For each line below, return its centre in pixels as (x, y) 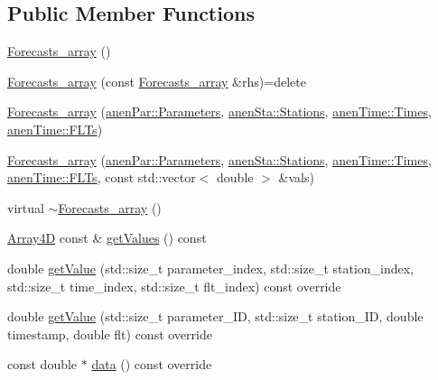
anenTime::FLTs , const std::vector (102, 177)
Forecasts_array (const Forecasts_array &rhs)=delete (157, 81)
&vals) (296, 177)
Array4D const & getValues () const (107, 238)
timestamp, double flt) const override (110, 334)
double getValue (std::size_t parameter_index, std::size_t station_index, (211, 268)
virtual (26, 207)
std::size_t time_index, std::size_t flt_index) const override (174, 286)
